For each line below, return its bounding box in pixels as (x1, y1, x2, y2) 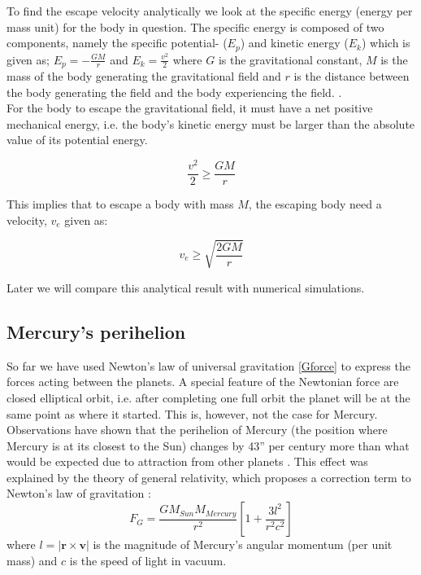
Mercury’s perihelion (7, 318, 186, 344)
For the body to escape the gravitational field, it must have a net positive (7, 99, 373, 116)
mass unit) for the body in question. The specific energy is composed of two (7, 18, 384, 35)
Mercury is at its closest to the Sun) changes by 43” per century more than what (7, 437, 410, 454)
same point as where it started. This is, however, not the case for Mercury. (7, 405, 378, 422)
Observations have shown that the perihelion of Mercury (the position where (7, 421, 388, 438)
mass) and (7, 551, 58, 568)
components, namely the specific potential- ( (7, 34, 228, 51)
